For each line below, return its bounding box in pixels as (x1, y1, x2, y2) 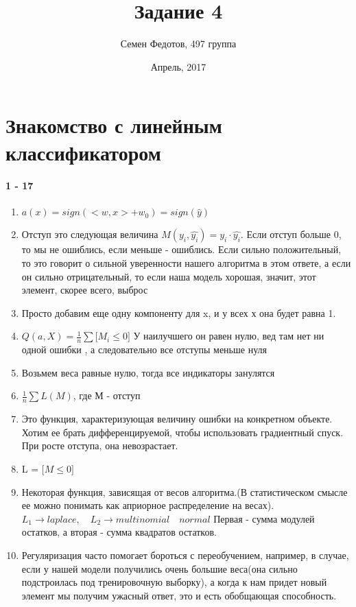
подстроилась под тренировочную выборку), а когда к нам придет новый (21, 575, 327, 589)
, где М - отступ (73, 388, 141, 403)
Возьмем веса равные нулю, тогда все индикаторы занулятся (21, 365, 275, 379)
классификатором (5, 138, 161, 166)
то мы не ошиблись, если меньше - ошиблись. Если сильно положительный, (21, 242, 342, 257)
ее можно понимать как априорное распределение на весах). (21, 498, 274, 512)
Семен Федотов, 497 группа (120, 36, 237, 51)
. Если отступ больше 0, (240, 227, 342, 241)
